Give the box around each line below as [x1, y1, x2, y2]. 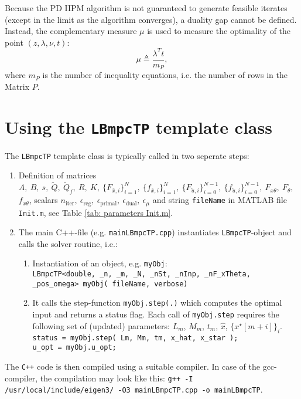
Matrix [5, 80, 30, 92]
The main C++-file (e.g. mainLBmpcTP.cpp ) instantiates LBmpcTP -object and [18, 226, 292, 238]
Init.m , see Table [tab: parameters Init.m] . [18, 206, 173, 218]
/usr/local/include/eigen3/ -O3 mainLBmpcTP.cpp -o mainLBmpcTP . [5, 383, 263, 395]
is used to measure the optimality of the [147, 25, 291, 37]
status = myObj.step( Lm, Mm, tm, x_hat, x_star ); [32, 333, 238, 342]
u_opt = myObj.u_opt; [32, 343, 117, 352]
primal [100, 200, 117, 207]
